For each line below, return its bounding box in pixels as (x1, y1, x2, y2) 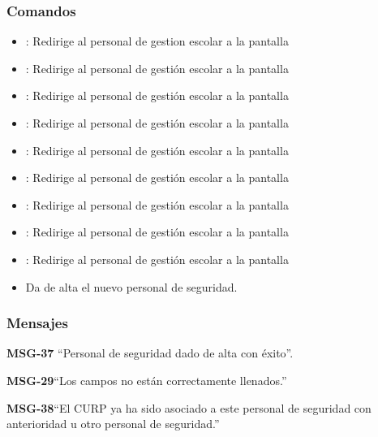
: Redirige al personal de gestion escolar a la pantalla (25, 32, 289, 50)
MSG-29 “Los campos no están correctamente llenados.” (6, 371, 287, 388)
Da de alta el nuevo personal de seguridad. (25, 278, 238, 295)
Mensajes (6, 313, 68, 333)
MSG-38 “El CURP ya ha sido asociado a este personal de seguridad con (6, 399, 372, 416)
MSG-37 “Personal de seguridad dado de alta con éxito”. (6, 344, 294, 361)
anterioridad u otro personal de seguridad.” (6, 415, 220, 432)
